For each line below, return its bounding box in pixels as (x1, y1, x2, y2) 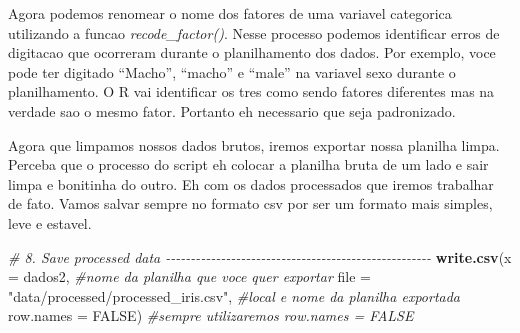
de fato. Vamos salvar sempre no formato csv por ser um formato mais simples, (8, 193, 493, 214)
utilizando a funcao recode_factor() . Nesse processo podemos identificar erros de (8, 22, 500, 43)
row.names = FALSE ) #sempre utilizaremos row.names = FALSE (8, 305, 414, 326)
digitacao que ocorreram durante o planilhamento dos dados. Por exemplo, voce (8, 42, 496, 63)
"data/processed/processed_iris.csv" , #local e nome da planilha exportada (8, 285, 460, 306)
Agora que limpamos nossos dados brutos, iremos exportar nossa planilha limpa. (8, 134, 500, 155)
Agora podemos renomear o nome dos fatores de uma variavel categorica (8, 3, 452, 23)
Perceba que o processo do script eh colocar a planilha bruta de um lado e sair (8, 154, 489, 175)
